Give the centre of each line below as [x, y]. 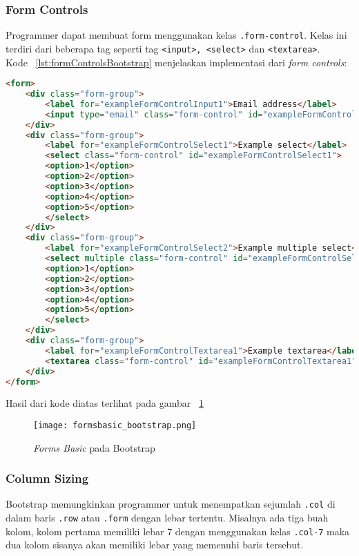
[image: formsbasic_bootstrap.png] [115, 425]
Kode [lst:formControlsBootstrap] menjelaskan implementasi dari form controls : [176, 62]
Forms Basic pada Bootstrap [94, 447]
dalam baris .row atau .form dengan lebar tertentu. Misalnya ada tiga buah [167, 518]
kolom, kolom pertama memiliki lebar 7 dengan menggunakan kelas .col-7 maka [178, 531]
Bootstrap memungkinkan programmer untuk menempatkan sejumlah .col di [171, 504]
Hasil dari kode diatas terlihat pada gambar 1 [105, 403]
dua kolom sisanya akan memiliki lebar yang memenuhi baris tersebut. [155, 545]
